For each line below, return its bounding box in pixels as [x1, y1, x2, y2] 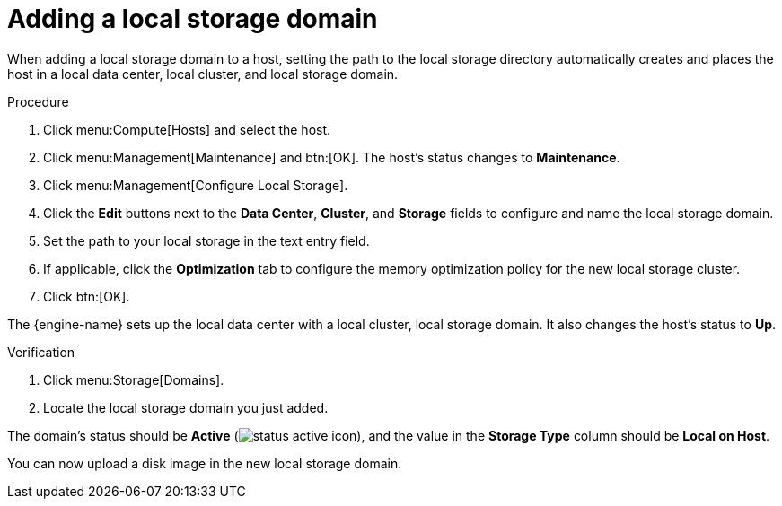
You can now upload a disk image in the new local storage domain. [7, 455, 402, 471]
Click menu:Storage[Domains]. [43, 371, 224, 388]
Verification [7, 344, 75, 360]
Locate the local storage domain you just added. [43, 399, 329, 415]
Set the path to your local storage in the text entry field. [43, 232, 370, 249]
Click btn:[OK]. [43, 288, 130, 304]
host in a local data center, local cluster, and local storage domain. [7, 65, 399, 82]
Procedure [7, 93, 69, 109]
